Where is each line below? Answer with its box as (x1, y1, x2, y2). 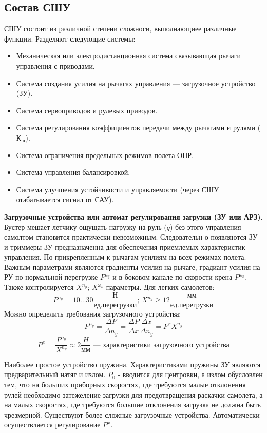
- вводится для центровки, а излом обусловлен (118, 369, 263, 380)
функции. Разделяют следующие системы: (4, 33, 136, 44)
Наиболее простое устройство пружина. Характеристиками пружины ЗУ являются (4, 359, 261, 369)
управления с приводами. (16, 60, 95, 71)
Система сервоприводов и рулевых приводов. (16, 105, 158, 115)
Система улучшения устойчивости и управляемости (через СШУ (16, 184, 219, 194)
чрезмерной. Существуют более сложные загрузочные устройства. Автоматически (4, 409, 260, 420)
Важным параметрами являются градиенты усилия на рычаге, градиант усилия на (4, 261, 260, 272)
